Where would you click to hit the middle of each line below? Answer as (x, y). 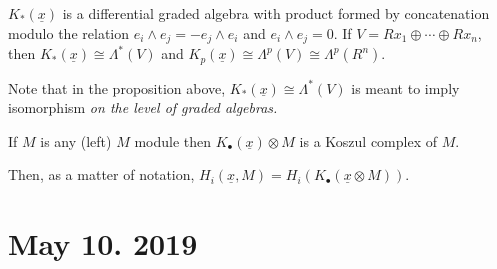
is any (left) (76, 140)
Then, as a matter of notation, (101, 174)
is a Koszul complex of (368, 140)
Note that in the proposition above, (117, 87)
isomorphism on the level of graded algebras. (143, 107)
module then (173, 140)
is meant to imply (405, 87)
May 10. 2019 (103, 243)
